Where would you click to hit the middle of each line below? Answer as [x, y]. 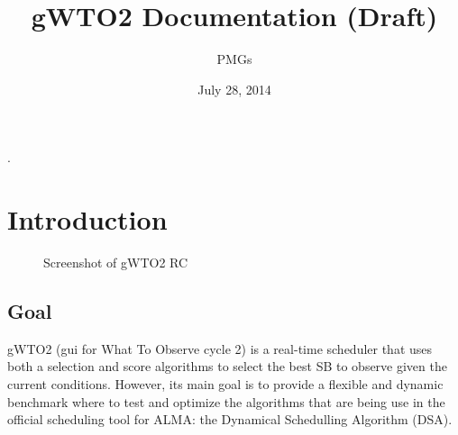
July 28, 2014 [234, 89]
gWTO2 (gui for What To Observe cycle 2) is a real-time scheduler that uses [220, 348]
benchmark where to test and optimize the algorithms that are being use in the [226, 401]
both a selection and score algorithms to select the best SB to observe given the [227, 366]
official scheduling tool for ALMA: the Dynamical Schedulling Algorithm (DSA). [230, 419]
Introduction [87, 219]
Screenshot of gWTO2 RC [116, 263]
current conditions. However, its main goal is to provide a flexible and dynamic [225, 384]
